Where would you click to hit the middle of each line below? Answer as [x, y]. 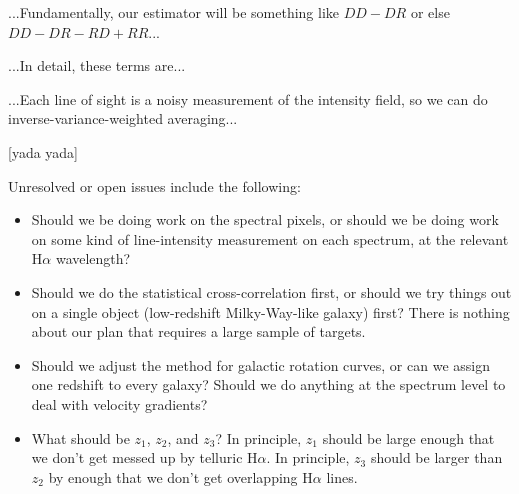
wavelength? [93, 258]
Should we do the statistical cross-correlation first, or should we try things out [271, 291]
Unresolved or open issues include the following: [154, 185]
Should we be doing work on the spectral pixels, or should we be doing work [265, 219]
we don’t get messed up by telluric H [144, 457]
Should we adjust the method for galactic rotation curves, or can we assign [260, 364]
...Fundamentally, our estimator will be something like [174, 12]
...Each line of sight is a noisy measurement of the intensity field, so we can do [248, 98]
